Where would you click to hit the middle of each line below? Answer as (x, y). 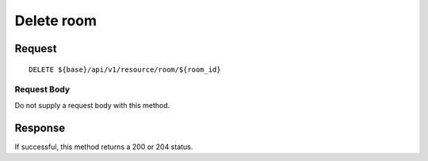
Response (40, 127)
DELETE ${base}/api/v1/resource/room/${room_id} (125, 69)
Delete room (56, 21)
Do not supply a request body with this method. (92, 105)
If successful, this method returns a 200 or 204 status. (104, 147)
